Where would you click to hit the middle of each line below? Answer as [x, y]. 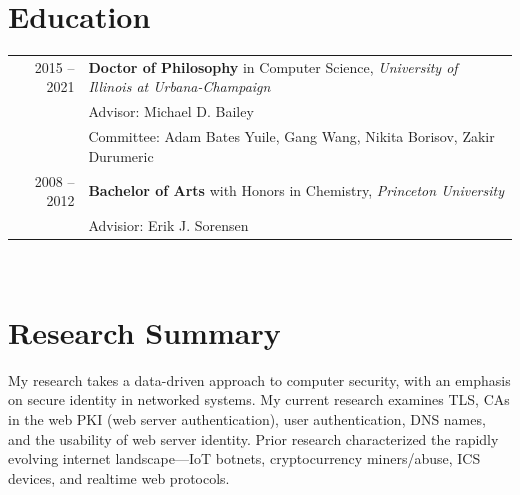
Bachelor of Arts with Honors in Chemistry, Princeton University [296, 190]
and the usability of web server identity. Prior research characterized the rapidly [253, 438]
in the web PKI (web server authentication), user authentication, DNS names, [247, 419]
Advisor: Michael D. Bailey [171, 111]
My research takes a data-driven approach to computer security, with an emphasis [259, 379]
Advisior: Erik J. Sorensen [168, 225]
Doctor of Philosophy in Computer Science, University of [273, 66]
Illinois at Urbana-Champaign [179, 86]
